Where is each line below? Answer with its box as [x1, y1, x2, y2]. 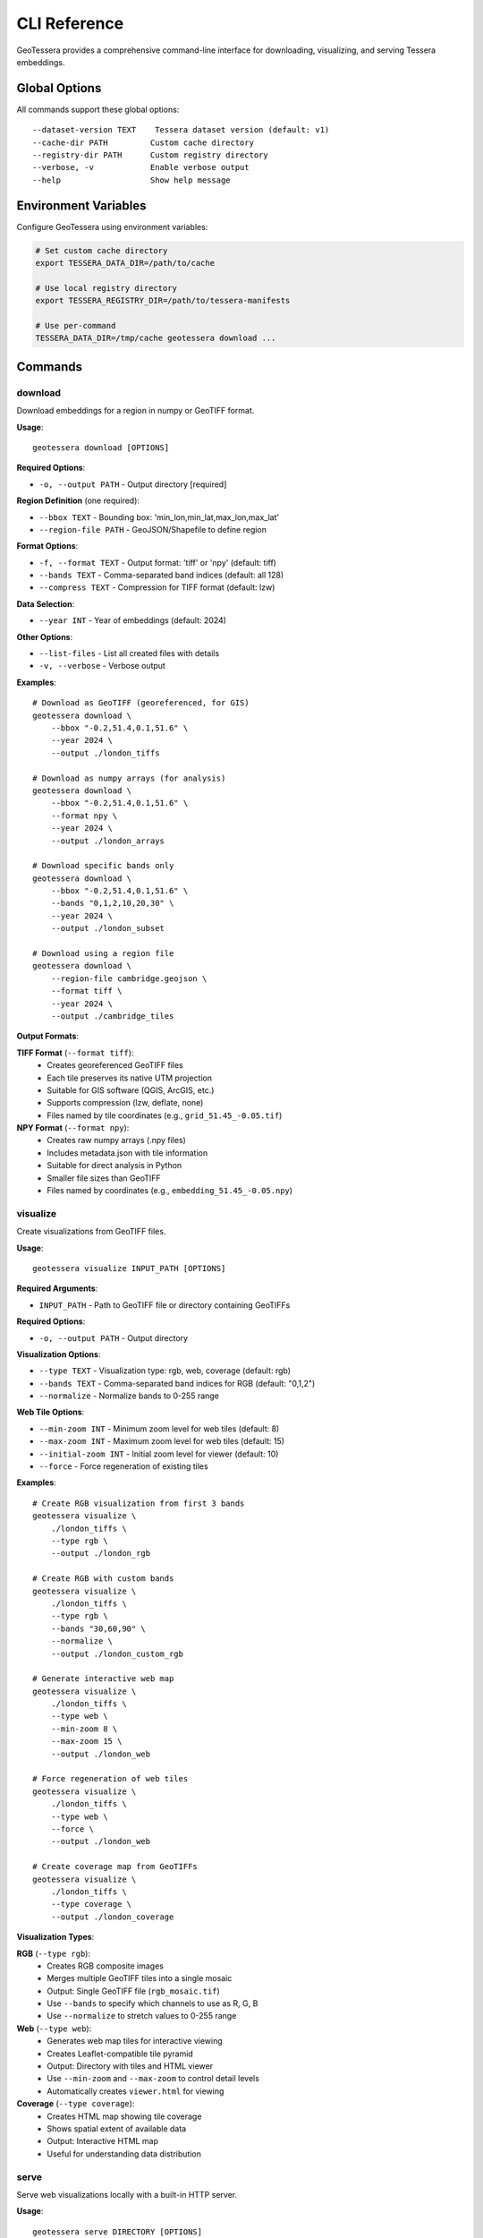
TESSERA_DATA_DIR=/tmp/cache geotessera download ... [35, 333, 276, 344]
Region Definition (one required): [16, 495, 140, 506]
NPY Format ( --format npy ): [16, 1123, 130, 1133]
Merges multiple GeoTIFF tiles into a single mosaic [47, 1973, 233, 1984]
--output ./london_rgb [50, 1549, 151, 1559]
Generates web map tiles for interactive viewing [47, 2036, 223, 2046]
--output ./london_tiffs [50, 747, 160, 758]
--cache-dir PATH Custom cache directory [32, 137, 255, 148]
